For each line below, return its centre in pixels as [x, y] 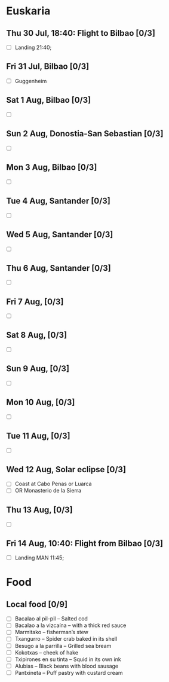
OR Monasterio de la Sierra [48, 491]
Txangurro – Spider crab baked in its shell [66, 639]
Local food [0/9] [37, 604]
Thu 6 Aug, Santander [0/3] [59, 268]
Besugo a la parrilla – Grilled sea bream [63, 646]
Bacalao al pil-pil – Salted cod [51, 619]
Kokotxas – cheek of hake [47, 652]
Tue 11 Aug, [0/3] [38, 436]
